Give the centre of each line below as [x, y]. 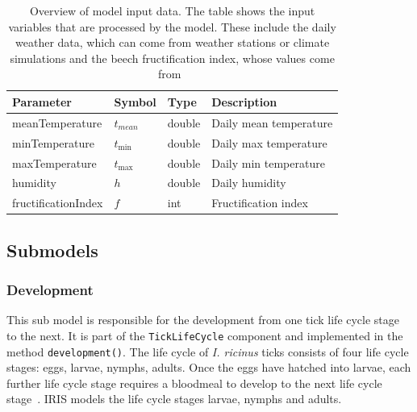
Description [244, 101]
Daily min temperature [268, 162]
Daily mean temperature [272, 122]
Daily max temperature [269, 142]
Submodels [52, 250]
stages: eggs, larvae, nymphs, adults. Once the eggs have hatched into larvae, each [209, 367]
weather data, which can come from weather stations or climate [173, 42]
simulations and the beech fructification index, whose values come [172, 58]
